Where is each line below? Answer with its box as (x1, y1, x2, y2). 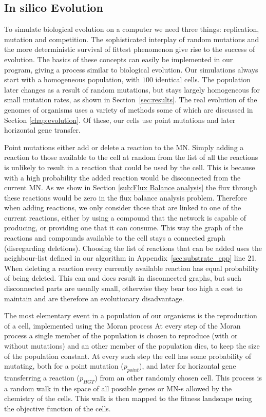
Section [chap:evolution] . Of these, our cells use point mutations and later (4, 114, 236, 125)
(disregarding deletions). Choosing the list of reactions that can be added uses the (4, 242, 262, 253)
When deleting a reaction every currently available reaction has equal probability (4, 262, 259, 273)
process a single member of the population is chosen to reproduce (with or (4, 330, 238, 341)
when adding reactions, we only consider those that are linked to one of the (4, 202, 241, 213)
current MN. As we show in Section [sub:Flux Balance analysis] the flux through (4, 182, 257, 193)
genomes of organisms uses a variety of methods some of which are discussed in (4, 104, 253, 115)
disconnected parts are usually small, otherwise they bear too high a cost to (4, 283, 243, 294)
